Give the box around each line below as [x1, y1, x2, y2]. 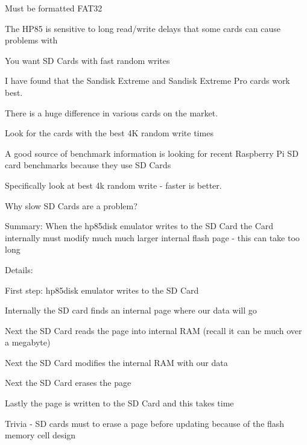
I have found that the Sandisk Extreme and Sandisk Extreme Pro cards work [5, 74, 290, 87]
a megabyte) [5, 336, 51, 349]
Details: [5, 263, 33, 276]
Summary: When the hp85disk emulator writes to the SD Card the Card [5, 219, 274, 232]
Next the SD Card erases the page [5, 376, 131, 389]
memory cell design [5, 429, 76, 441]
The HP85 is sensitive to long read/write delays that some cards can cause [5, 22, 280, 34]
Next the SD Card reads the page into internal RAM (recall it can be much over [5, 324, 302, 336]
